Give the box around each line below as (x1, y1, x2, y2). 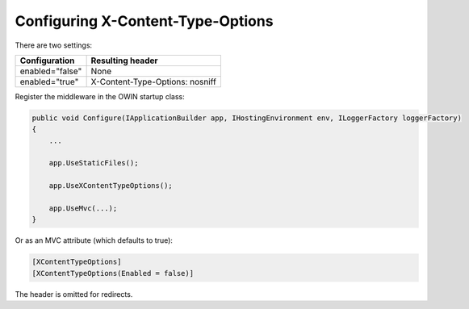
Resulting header (90, 55, 158, 66)
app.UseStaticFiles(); (48, 158, 139, 168)
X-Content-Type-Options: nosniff (90, 76, 217, 87)
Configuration (19, 55, 75, 66)
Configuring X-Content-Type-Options (15, 12, 274, 30)
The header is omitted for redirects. (15, 289, 133, 299)
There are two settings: (15, 40, 93, 50)
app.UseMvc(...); (48, 204, 118, 213)
